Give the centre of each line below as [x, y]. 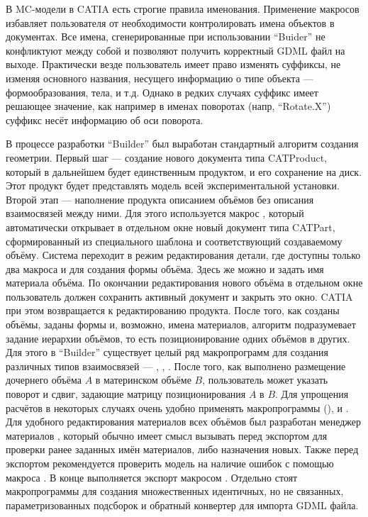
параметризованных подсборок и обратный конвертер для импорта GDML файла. [182, 505]
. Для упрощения [312, 394]
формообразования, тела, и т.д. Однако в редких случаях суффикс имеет [162, 92]
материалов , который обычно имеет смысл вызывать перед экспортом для [167, 435]
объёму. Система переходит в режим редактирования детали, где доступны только [183, 255]
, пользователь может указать [265, 380]
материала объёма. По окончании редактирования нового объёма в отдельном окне [184, 283]
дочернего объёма [44, 380]
